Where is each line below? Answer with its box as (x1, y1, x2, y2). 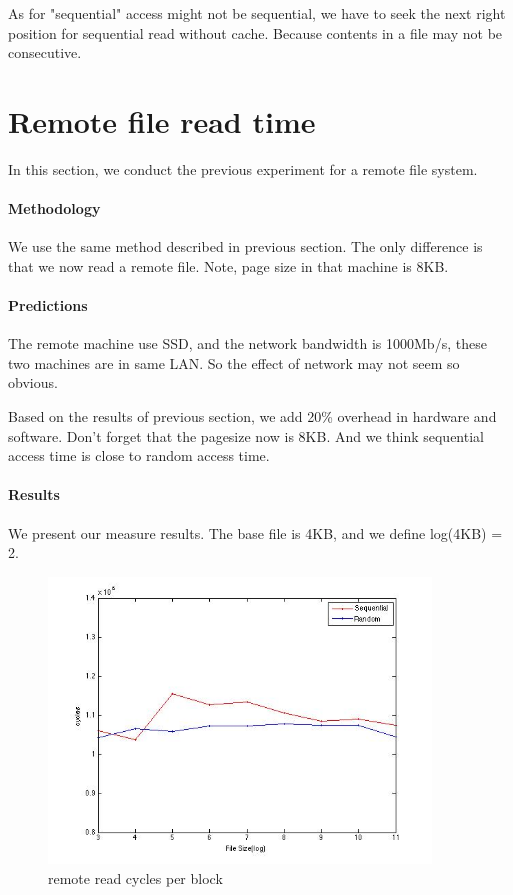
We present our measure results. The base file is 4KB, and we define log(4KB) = (8, 522, 503, 543)
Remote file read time (8, 100, 316, 141)
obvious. (8, 372, 58, 393)
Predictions (8, 295, 88, 316)
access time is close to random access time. (8, 445, 270, 466)
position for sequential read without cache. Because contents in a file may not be (8, 22, 503, 43)
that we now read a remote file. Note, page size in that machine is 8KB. (8, 255, 449, 276)
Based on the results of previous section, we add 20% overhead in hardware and (8, 406, 497, 427)
